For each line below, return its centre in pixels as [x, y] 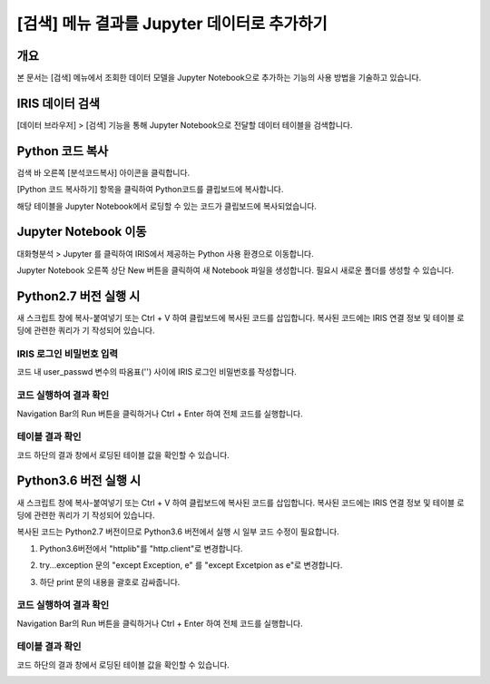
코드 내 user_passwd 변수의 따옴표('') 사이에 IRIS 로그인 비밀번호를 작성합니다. [157, 372]
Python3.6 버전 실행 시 [79, 481]
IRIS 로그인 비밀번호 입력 [67, 354]
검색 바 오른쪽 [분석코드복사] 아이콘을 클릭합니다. [103, 172]
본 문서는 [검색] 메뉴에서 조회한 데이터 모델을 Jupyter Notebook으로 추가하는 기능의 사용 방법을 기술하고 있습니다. [219, 78]
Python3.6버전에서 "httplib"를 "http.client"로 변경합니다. [141, 548]
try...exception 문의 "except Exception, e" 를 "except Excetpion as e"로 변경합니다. [191, 565]
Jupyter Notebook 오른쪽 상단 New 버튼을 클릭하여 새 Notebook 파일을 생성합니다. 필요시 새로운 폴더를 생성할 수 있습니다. [235, 270]
